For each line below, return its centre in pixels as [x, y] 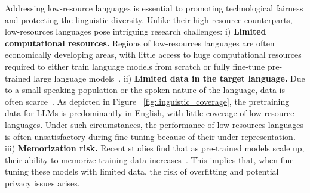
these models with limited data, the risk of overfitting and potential [155, 171]
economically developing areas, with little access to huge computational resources [153, 55]
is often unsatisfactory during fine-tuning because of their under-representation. [150, 136]
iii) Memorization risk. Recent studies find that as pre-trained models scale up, [155, 148]
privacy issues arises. [42, 183]
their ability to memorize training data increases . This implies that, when [142, 159]
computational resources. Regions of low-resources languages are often [140, 43]
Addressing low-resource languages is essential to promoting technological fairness [154, 8]
